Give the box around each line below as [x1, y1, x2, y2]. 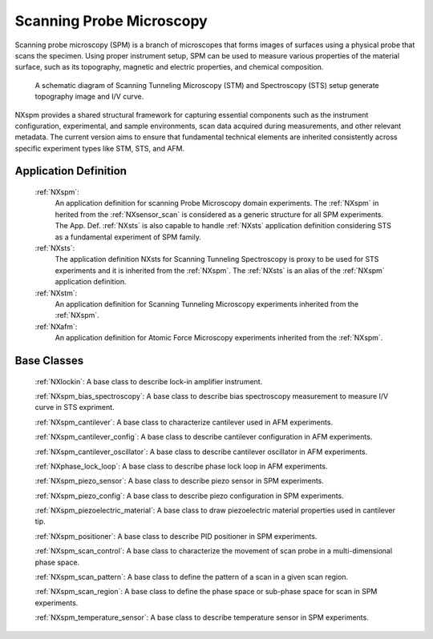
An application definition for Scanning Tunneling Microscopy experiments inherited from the [55, 299, 359, 308]
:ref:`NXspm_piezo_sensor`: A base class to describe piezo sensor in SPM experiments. [34, 476, 325, 486]
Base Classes [14, 353, 84, 368]
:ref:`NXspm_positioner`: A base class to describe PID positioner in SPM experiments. [34, 531, 318, 541]
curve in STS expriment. [34, 403, 115, 412]
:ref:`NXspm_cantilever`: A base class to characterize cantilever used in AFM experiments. [34, 417, 333, 427]
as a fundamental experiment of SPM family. [55, 232, 202, 242]
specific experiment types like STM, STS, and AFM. [14, 143, 185, 153]
